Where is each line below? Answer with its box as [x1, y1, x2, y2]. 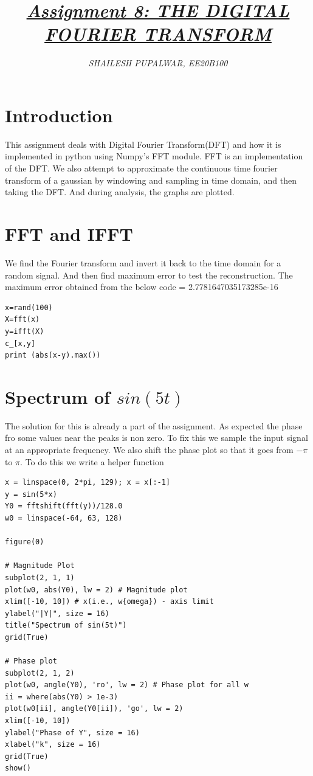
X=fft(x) [5, 315, 40, 324]
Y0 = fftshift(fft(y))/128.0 [5, 502, 123, 511]
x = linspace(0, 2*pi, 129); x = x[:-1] [5, 478, 171, 487]
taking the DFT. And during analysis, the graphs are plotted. [5, 185, 235, 198]
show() [5, 764, 31, 773]
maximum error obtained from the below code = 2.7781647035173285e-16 [5, 280, 278, 293]
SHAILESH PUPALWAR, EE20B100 [88, 57, 228, 69]
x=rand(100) [5, 303, 53, 312]
